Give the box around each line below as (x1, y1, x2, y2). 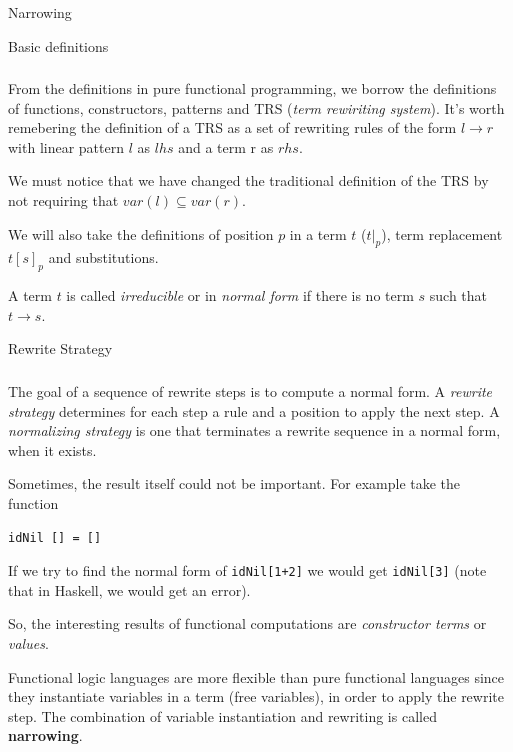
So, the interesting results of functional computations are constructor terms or (8, 613, 487, 634)
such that (429, 285, 488, 306)
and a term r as (178, 136, 274, 157)
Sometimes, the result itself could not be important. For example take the (8, 473, 461, 494)
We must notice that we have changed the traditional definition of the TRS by (8, 170, 489, 191)
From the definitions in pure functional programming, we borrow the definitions (8, 78, 497, 99)
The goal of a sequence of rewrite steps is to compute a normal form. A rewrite (8, 380, 493, 401)
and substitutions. (48, 247, 159, 268)
